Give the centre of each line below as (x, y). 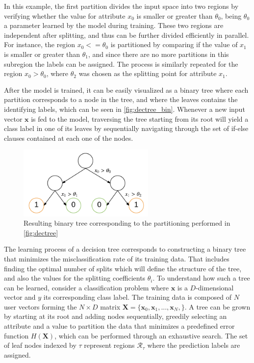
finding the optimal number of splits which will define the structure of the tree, (123, 268)
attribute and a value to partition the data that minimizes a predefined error (119, 326)
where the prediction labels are (194, 345)
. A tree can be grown (217, 306)
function (16, 335)
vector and (20, 297)
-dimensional (215, 287)
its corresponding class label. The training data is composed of (138, 297)
